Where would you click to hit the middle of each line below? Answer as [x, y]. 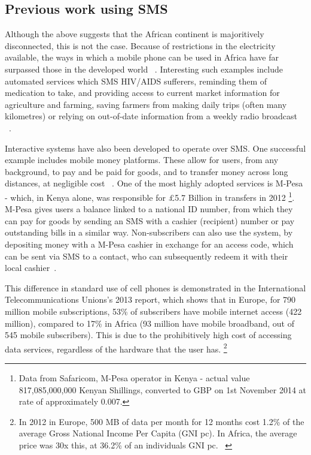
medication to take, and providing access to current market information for [142, 93]
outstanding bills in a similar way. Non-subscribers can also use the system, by [149, 232]
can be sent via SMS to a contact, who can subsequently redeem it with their [147, 256]
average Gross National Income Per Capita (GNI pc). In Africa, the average [158, 433]
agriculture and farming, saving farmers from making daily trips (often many [146, 104]
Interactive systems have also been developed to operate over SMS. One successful [155, 148]
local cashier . [31, 268]
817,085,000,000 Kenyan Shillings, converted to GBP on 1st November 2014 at [163, 389]
